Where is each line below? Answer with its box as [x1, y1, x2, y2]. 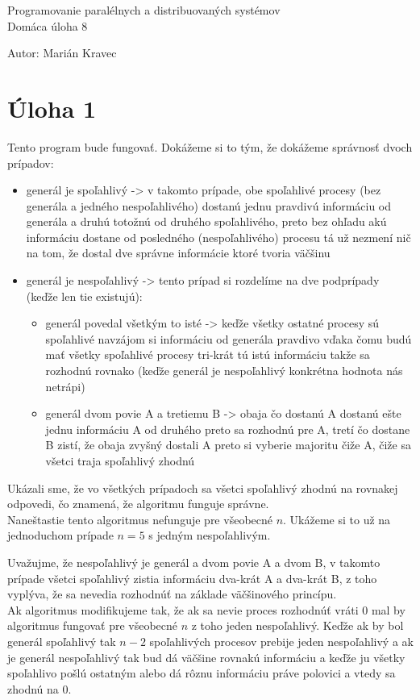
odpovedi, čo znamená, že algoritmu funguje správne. [7, 495, 269, 512]
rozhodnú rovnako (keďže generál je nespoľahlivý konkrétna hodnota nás [45, 362, 403, 379]
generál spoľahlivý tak [7, 632, 116, 649]
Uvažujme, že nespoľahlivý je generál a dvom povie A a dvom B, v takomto [7, 553, 380, 570]
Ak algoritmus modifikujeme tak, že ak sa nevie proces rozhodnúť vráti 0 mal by [7, 601, 405, 618]
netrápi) [45, 377, 85, 394]
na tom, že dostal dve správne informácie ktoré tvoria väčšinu [26, 244, 331, 261]
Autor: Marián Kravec [7, 44, 117, 61]
